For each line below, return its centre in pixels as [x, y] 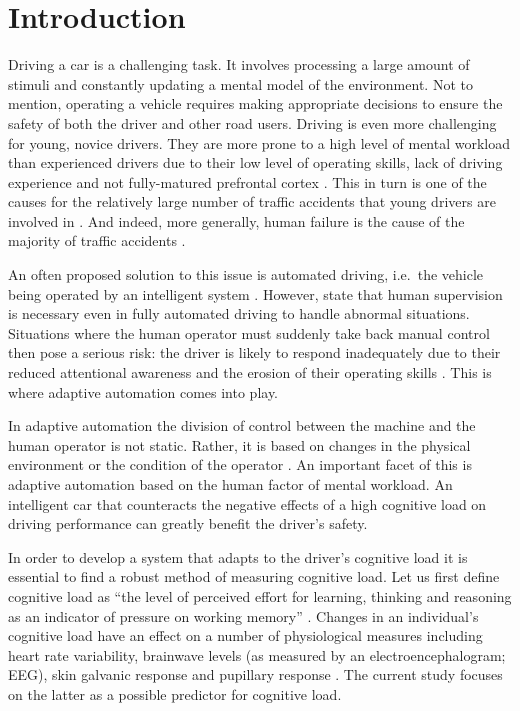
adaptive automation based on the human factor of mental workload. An [230, 484]
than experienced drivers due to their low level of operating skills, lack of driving [255, 162]
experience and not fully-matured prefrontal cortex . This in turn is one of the [247, 181]
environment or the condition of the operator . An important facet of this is [240, 464]
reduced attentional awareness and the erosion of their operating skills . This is [250, 372]
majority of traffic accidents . [97, 240]
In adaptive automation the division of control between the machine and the [242, 425]
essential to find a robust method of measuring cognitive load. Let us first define [254, 576]
